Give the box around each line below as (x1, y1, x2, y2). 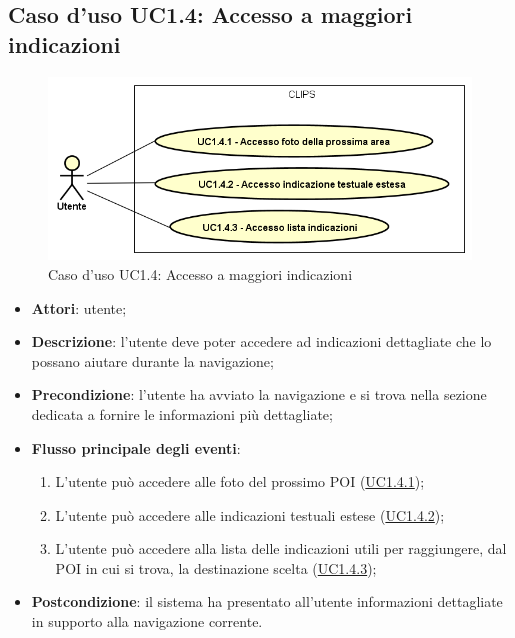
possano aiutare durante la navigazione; (31, 350, 274, 371)
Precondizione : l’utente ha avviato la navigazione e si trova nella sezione (31, 384, 487, 405)
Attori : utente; (31, 297, 127, 318)
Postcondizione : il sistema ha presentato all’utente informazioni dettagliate (31, 591, 503, 612)
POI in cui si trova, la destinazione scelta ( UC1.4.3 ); (55, 557, 377, 578)
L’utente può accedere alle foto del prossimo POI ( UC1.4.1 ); (55, 471, 425, 492)
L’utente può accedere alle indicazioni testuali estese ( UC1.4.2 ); (55, 504, 445, 525)
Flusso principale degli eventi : (31, 437, 241, 458)
